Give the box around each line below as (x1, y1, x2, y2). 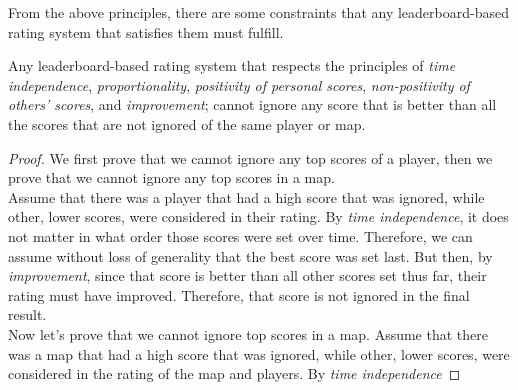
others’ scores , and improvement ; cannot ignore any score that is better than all (8, 94, 497, 115)
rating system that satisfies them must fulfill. (8, 21, 284, 42)
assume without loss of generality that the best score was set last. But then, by (8, 245, 493, 266)
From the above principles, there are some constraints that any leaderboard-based (8, 2, 509, 22)
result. (8, 304, 47, 325)
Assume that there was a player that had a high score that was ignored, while (8, 186, 485, 207)
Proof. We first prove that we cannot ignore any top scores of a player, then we (8, 147, 493, 168)
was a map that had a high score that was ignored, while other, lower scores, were (8, 343, 510, 364)
